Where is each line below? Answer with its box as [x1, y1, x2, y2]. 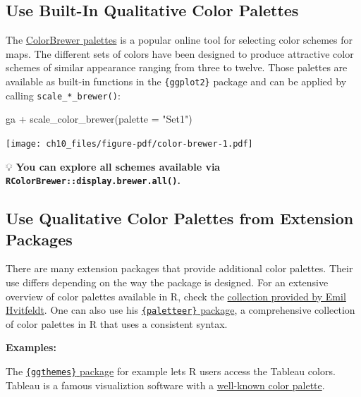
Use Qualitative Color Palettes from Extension [6, 207, 354, 229]
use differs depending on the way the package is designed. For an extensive [6, 274, 329, 289]
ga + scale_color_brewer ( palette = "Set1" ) [6, 111, 192, 126]
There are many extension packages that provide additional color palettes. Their [6, 261, 353, 276]
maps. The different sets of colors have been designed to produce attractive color [6, 46, 354, 61]
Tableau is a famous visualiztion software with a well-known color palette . [6, 377, 325, 392]
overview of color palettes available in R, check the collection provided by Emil [6, 288, 346, 303]
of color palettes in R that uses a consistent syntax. [6, 316, 228, 331]
